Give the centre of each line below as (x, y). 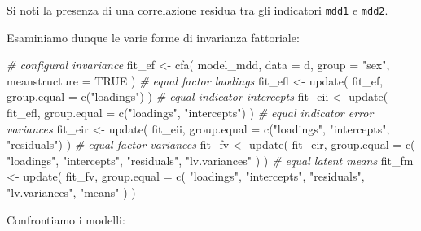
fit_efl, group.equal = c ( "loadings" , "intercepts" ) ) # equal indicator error (190, 113)
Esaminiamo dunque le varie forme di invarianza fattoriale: (153, 37)
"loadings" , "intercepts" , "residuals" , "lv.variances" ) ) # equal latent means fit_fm (210, 160)
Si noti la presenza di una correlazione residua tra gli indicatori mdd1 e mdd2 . (197, 10)
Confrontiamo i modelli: (66, 219)
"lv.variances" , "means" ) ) (71, 192)
